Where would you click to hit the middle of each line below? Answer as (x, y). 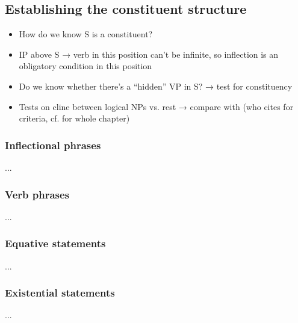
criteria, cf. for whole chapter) (74, 118)
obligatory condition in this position (85, 66)
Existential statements (60, 293)
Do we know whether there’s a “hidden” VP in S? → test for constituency (156, 86)
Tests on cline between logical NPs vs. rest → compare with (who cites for (156, 106)
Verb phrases (37, 194)
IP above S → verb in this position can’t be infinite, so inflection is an (149, 54)
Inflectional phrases (53, 145)
